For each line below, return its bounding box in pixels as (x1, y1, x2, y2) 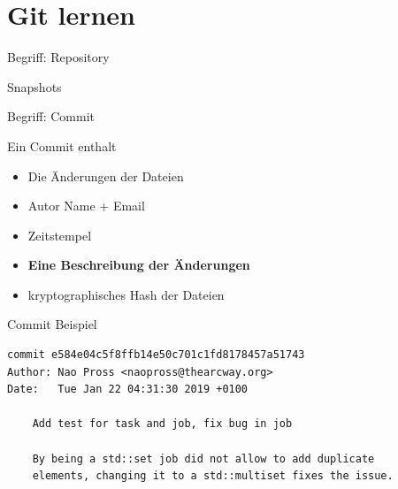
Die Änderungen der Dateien (27, 166, 184, 185)
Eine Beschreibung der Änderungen (27, 256, 250, 274)
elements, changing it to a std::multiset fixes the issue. (32, 470, 394, 483)
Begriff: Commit (7, 107, 95, 126)
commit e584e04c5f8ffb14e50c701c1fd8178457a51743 (7, 348, 305, 362)
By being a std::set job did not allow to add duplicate (32, 452, 375, 465)
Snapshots (7, 77, 62, 96)
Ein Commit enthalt (7, 136, 117, 155)
